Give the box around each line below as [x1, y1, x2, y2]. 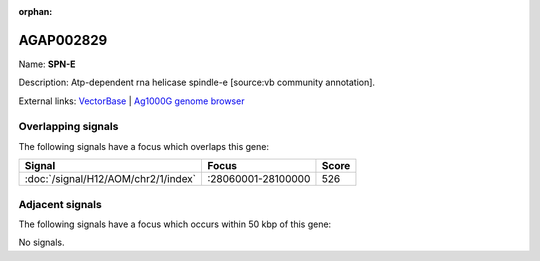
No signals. [18, 236, 65, 249]
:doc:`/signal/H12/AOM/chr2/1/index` [24, 172, 197, 186]
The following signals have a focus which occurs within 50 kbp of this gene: [18, 218, 332, 230]
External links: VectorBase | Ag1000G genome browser [18, 95, 245, 107]
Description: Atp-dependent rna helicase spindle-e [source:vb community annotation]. [18, 76, 375, 89]
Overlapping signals [18, 120, 119, 134]
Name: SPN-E [18, 58, 76, 70]
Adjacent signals [18, 197, 102, 211]
